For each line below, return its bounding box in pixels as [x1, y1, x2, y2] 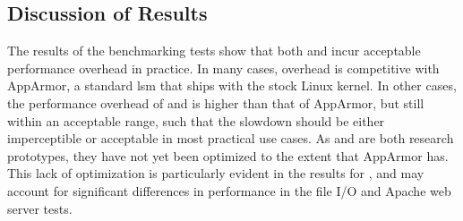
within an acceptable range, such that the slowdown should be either [7, 111, 385, 130]
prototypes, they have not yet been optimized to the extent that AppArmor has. [7, 146, 449, 165]
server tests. [7, 199, 73, 217]
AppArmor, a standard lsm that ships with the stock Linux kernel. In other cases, [7, 76, 457, 95]
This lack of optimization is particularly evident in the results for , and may [7, 164, 424, 183]
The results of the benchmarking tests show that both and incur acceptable [7, 41, 421, 60]
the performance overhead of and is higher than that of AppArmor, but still [7, 93, 424, 112]
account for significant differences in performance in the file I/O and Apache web [7, 181, 451, 200]
